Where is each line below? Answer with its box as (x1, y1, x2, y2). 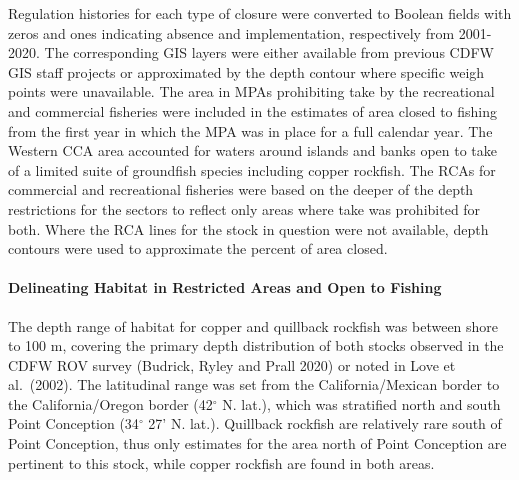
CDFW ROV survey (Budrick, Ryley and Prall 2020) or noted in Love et (8, 354, 456, 375)
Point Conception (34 (8, 413, 139, 434)
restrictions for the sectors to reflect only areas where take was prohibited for (8, 198, 481, 219)
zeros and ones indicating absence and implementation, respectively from (8, 22, 455, 43)
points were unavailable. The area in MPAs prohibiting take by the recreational (8, 81, 495, 102)
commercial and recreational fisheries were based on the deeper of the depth (8, 179, 474, 200)
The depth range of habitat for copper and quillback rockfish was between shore (8, 315, 499, 336)
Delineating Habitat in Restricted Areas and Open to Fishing (8, 277, 442, 298)
